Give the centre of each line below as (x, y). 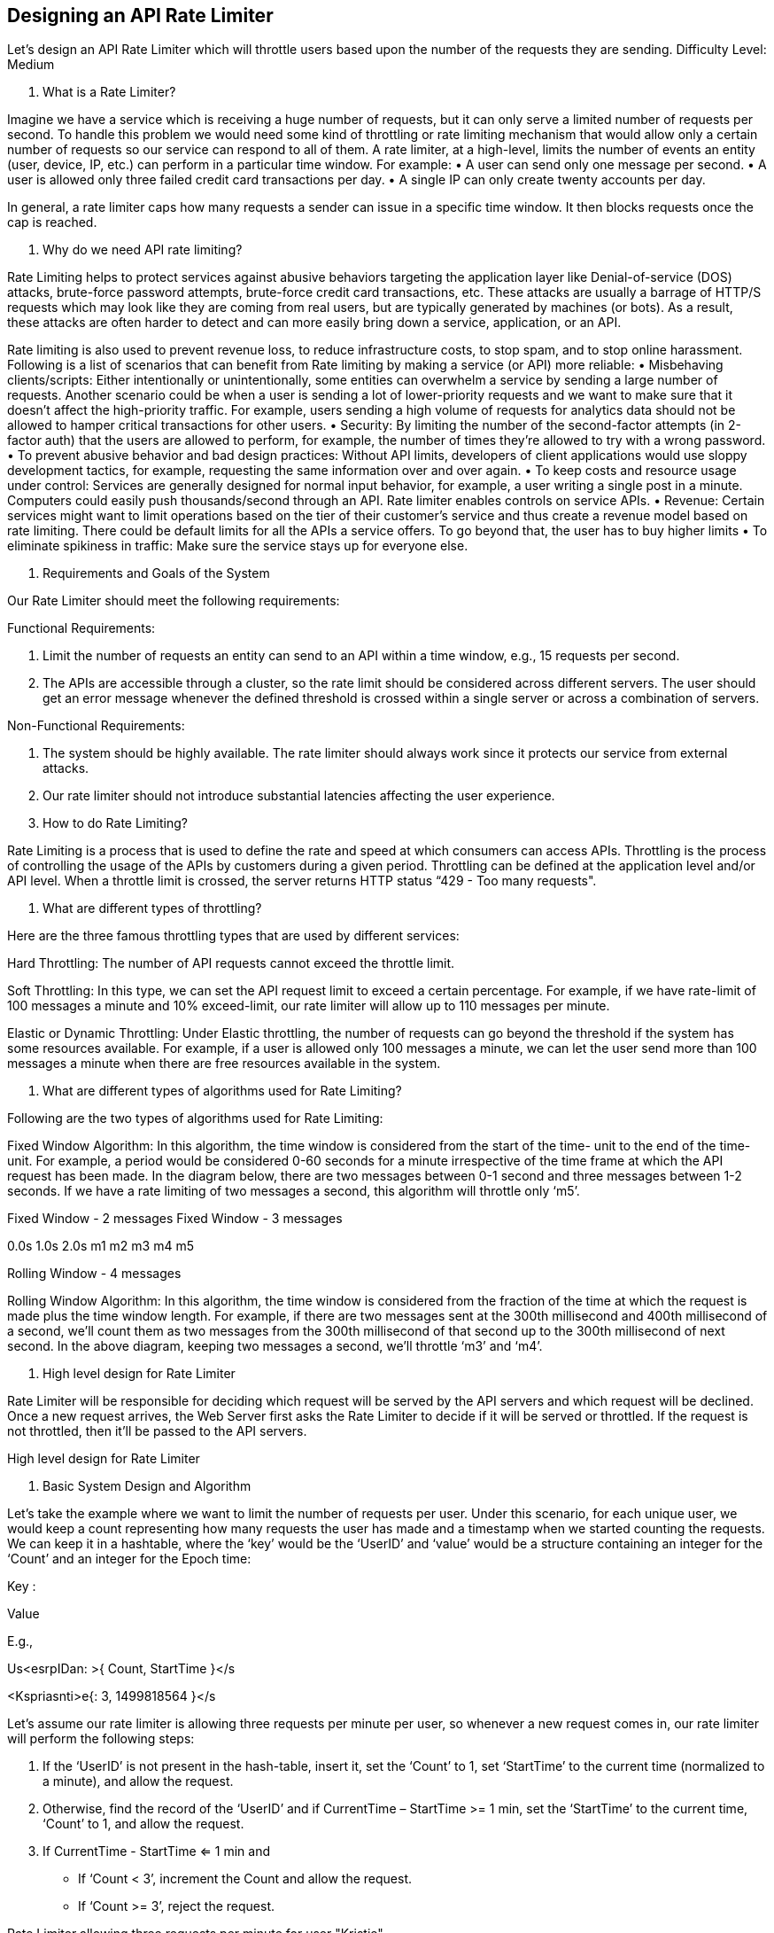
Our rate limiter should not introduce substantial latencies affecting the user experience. (299, 796)
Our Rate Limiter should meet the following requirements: (174, 601)
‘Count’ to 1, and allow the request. (143, 1824)
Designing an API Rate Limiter (140, 16)
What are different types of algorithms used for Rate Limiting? (222, 1091)
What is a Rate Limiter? (109, 92)
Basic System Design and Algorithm (147, 1486)
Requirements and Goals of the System (156, 573)
